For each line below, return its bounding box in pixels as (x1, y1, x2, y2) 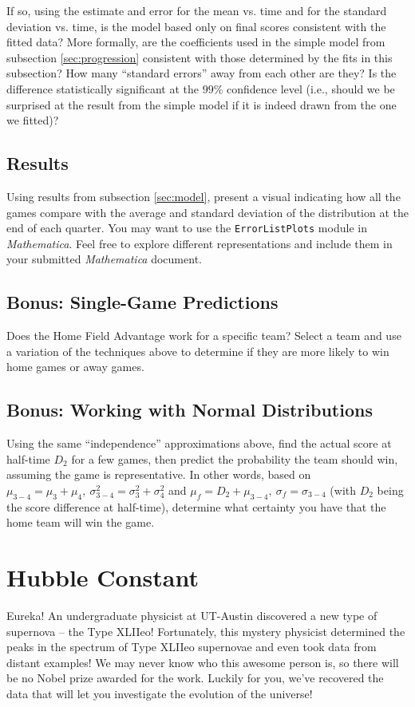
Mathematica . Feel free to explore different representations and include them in (6, 235, 393, 251)
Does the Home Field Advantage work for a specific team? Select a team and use (6, 327, 401, 344)
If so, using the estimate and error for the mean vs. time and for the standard (6, 2, 387, 18)
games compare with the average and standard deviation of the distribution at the (6, 203, 409, 220)
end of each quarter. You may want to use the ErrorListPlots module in (6, 219, 367, 236)
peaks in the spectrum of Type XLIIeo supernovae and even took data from (6, 638, 377, 655)
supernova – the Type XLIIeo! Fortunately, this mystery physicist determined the (6, 622, 405, 639)
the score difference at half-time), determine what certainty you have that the (6, 498, 386, 515)
